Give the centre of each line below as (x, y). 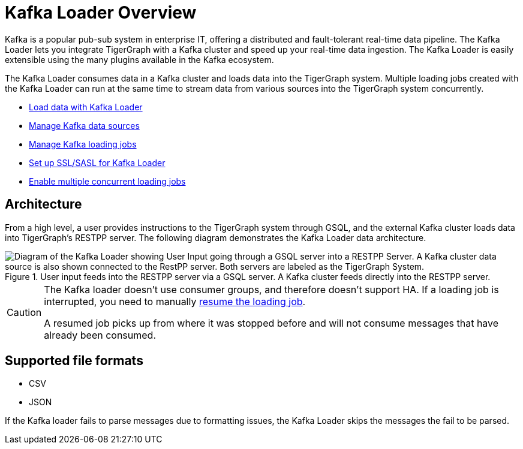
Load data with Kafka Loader (86, 107)
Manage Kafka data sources (84, 125)
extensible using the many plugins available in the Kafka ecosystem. (139, 59)
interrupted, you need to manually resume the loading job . (175, 301)
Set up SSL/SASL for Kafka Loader (97, 162)
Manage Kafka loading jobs (83, 144)
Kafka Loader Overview (101, 13)
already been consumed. (100, 335)
